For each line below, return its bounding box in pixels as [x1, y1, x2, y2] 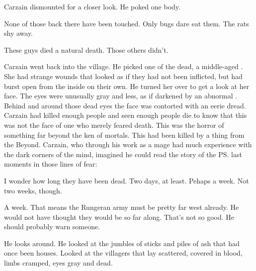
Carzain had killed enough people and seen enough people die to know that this [4, 110, 247, 120]
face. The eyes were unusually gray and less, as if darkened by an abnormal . [4, 90, 238, 101]
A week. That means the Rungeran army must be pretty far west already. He [4, 202, 239, 212]
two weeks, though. [4, 185, 62, 195]
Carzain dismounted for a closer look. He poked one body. [4, 1, 180, 11]
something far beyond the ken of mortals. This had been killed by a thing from [4, 129, 245, 140]
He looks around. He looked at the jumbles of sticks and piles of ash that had [4, 238, 240, 248]
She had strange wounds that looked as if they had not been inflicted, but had [4, 71, 243, 81]
